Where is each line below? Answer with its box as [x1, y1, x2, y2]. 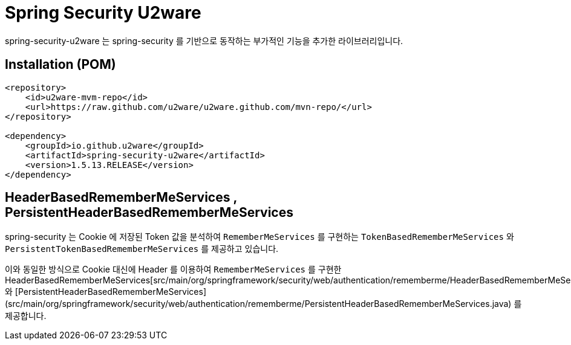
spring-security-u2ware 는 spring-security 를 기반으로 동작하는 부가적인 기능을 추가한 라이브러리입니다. [5, 35, 403, 46]
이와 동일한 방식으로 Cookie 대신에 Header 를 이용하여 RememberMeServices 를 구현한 [5, 264, 342, 275]
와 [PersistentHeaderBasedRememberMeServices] [5, 286, 207, 297]
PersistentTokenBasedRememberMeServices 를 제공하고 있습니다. [5, 243, 279, 254]
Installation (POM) [5, 57, 116, 73]
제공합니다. [5, 311, 47, 321]
